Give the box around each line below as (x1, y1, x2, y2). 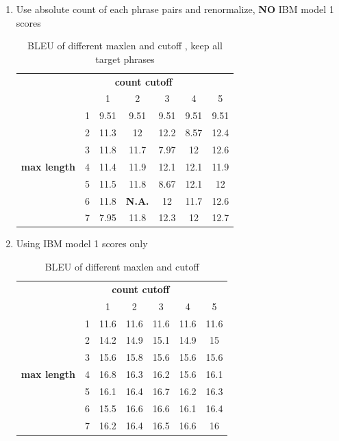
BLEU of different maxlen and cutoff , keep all (27, 38, 223, 53)
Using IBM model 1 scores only (16, 236, 148, 251)
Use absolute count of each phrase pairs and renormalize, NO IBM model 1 (16, 2, 334, 16)
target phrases (95, 51, 155, 66)
